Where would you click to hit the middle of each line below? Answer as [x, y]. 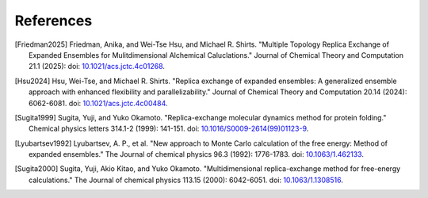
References [53, 21]
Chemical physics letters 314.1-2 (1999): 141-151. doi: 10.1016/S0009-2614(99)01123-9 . [169, 129]
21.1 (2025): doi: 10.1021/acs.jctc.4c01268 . [97, 67]
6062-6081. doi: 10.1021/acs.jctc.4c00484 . [98, 103]
